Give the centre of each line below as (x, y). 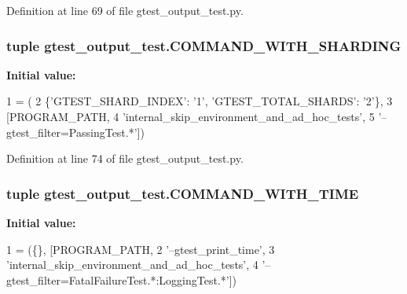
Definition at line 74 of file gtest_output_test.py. (125, 158)
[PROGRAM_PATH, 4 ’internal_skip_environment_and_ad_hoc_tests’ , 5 (191, 116)
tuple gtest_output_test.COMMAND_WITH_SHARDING (204, 45)
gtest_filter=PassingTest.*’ (72, 132)
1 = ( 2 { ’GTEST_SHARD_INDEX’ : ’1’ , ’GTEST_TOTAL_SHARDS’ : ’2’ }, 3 (200, 101)
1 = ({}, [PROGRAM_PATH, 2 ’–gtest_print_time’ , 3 (141, 249)
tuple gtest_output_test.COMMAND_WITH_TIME (183, 193)
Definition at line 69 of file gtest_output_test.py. (125, 10)
